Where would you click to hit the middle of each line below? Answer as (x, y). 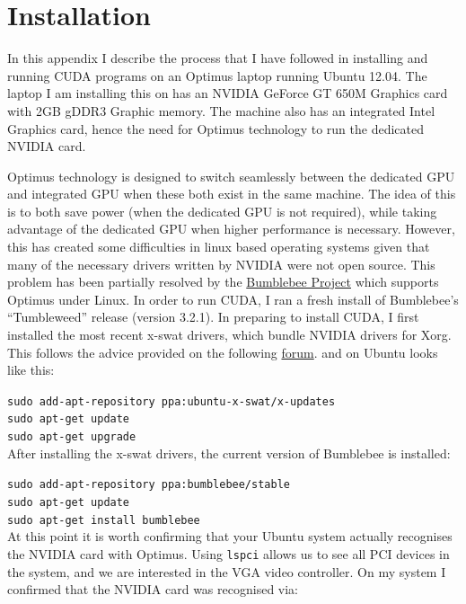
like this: (31, 370)
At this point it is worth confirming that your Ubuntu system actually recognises (230, 536)
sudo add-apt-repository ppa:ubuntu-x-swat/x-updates (171, 401)
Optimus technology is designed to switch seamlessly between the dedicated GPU (231, 176)
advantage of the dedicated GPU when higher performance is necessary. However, (231, 229)
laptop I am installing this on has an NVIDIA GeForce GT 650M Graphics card (228, 93)
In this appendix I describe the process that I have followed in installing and (218, 58)
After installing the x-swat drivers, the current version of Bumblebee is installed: (229, 453)
